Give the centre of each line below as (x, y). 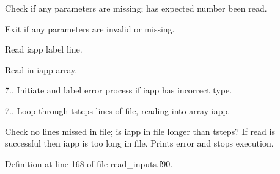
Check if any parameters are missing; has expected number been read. (136, 8)
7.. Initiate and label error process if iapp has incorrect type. (119, 90)
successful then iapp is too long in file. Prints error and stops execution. (139, 143)
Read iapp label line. (44, 49)
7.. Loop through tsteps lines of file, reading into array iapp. (118, 110)
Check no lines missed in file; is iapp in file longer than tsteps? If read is (140, 131)
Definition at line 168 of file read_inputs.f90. (89, 163)
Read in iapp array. (41, 69)
